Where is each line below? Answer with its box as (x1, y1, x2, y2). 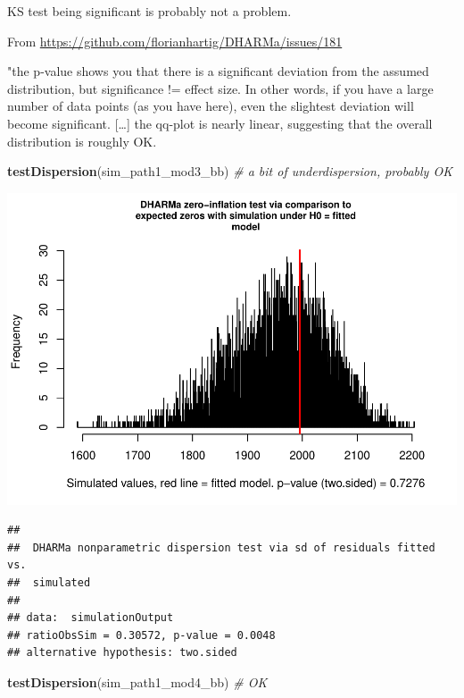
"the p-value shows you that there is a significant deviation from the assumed (7, 62, 429, 80)
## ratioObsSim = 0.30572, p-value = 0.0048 (7, 628, 276, 642)
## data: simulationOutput (7, 611, 174, 625)
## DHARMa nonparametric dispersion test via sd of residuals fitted (7, 541, 435, 554)
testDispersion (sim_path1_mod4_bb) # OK (7, 673, 268, 692)
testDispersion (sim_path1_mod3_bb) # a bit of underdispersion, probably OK (7, 162, 452, 181)
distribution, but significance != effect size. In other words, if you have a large (7, 79, 434, 97)
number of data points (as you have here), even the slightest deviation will (7, 97, 414, 115)
